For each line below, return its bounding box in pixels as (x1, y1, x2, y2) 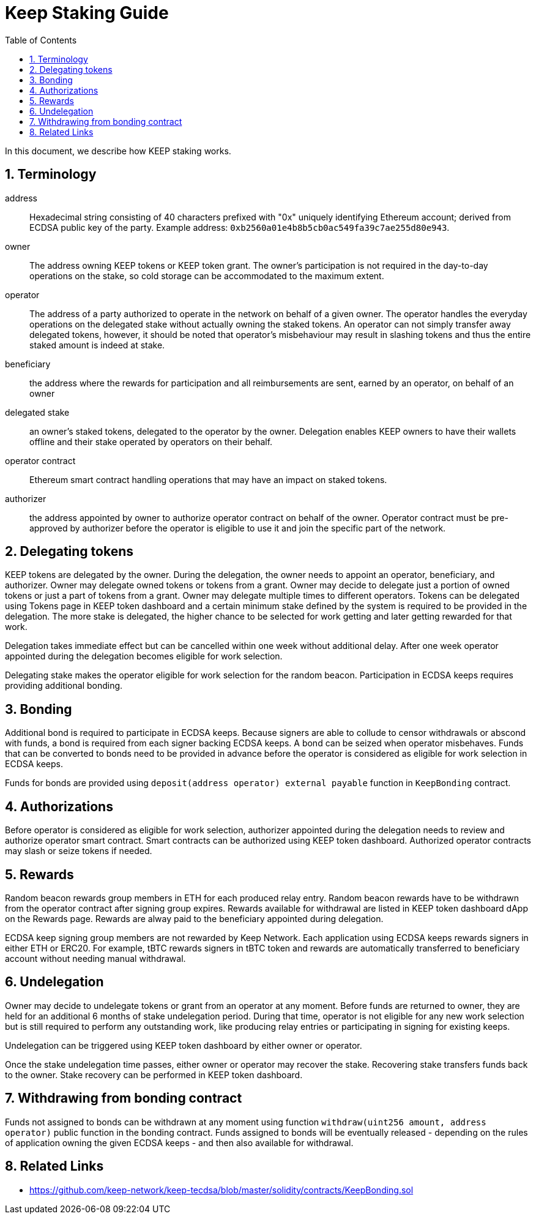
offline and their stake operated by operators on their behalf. (29, 436, 273, 447)
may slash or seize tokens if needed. (5, 846, 152, 857)
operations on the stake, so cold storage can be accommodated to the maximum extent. (29, 270, 384, 281)
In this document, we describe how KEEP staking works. (5, 145, 231, 156)
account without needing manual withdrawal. (5, 953, 186, 964)
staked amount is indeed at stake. (29, 339, 165, 350)
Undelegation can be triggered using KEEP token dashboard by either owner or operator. (5, 1040, 362, 1051)
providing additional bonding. (5, 680, 123, 691)
